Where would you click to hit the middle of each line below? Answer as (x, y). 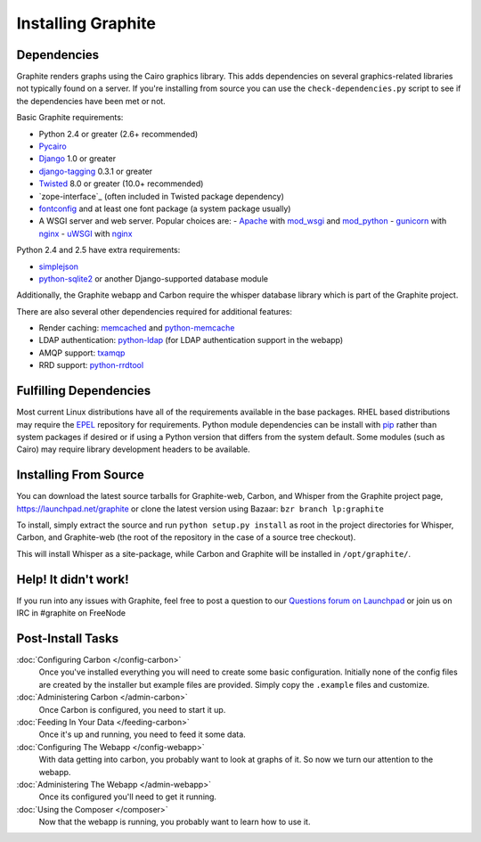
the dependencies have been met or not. (91, 101)
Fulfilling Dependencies (84, 391)
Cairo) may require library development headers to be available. (134, 449)
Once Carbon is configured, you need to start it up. (132, 709)
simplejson (59, 266)
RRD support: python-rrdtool (91, 365)
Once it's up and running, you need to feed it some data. (143, 734)
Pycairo (53, 146)
